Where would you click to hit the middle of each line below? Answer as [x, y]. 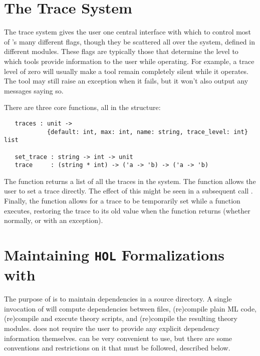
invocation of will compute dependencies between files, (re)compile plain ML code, [130, 308]
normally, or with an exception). [54, 220]
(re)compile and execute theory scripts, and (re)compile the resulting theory [121, 318]
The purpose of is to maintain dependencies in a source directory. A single [118, 299]
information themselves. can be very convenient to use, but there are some [118, 338]
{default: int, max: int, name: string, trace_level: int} [147, 132]
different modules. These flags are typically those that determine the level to [121, 51]
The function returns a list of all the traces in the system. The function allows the [130, 181]
